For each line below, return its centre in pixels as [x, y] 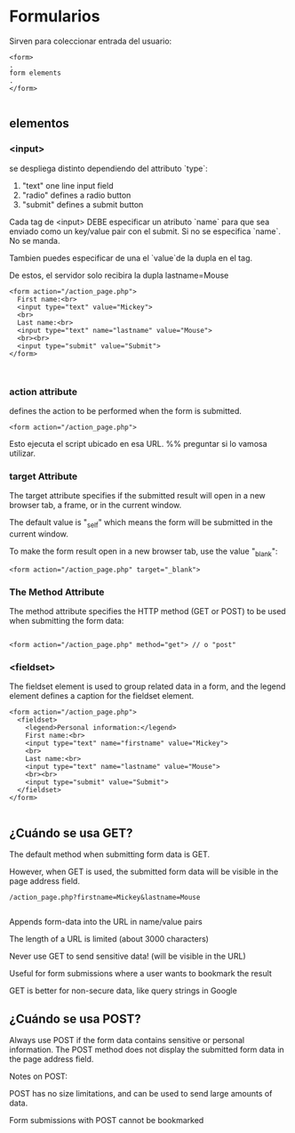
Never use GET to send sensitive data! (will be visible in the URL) [128, 956]
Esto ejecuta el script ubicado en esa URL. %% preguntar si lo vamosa [139, 443]
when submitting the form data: [67, 621]
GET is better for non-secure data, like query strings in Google [123, 991]
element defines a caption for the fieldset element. [102, 696]
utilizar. [23, 453]
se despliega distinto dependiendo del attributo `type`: [108, 168]
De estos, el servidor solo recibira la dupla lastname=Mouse [119, 275]
